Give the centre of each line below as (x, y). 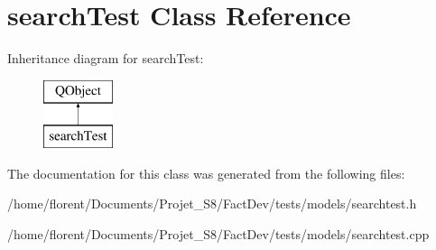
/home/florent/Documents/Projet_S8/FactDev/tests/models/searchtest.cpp (218, 234)
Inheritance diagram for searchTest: (106, 58)
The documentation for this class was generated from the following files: (206, 173)
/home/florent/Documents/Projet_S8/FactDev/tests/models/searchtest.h (212, 204)
